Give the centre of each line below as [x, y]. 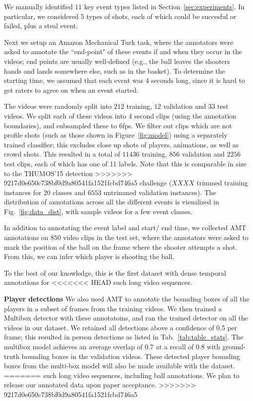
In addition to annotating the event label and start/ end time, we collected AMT [125, 228]
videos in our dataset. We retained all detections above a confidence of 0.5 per [121, 327]
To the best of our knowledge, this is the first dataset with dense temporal [115, 272]
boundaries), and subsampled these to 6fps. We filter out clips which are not [118, 125]
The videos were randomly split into [58, 106]
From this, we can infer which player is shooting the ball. [89, 256]
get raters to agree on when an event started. [71, 90]
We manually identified [39, 6]
